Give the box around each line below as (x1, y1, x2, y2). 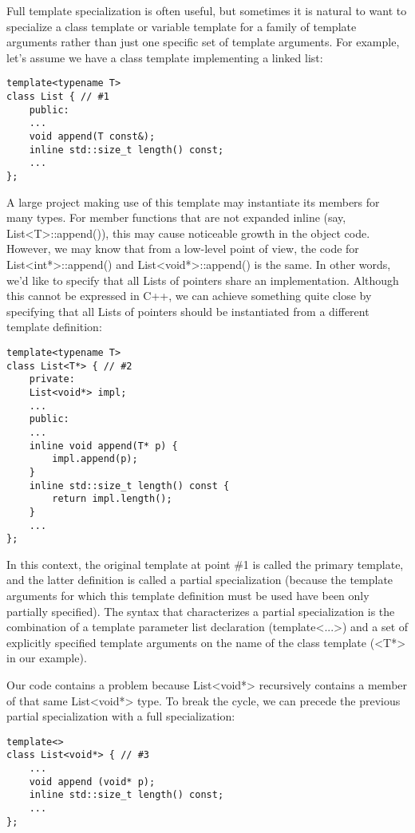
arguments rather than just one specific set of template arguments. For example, (6, 34, 400, 50)
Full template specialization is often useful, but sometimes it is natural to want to (6, 2, 407, 18)
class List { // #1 (6, 91, 109, 103)
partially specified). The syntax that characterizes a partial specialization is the (6, 602, 395, 619)
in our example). (6, 649, 87, 666)
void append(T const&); (29, 131, 156, 142)
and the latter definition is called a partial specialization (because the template (6, 571, 393, 588)
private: (29, 373, 75, 385)
